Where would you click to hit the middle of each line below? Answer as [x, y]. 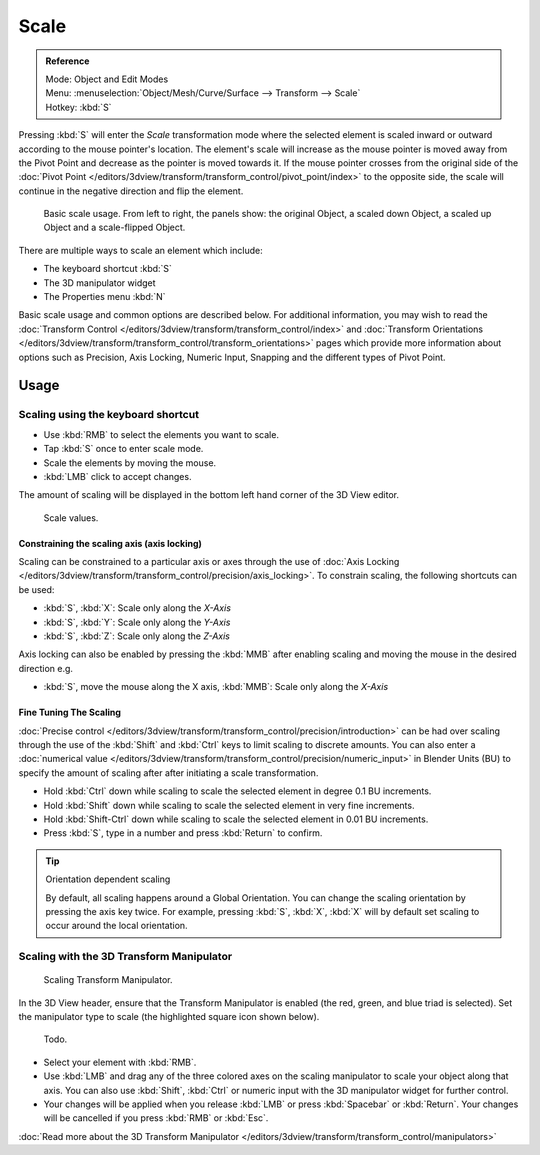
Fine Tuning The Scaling [70, 712]
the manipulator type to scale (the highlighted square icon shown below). [169, 1017]
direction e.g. [46, 668]
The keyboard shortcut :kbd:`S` [107, 269]
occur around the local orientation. [117, 926]
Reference [67, 61]
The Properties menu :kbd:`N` [104, 297]
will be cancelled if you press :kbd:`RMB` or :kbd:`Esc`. [156, 1118]
